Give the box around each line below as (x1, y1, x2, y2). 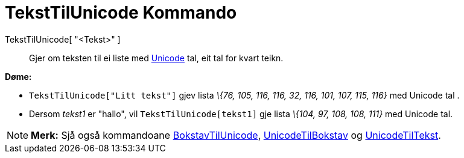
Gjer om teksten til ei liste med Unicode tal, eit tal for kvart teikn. (29, 52, 284, 63)
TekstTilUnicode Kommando (5, 2, 237, 23)
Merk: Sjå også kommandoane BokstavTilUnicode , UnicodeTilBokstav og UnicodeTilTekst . (31, 129, 441, 141)
